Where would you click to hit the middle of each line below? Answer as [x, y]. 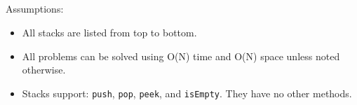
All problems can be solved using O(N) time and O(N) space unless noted [181, 56]
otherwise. [44, 70]
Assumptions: [35, 9]
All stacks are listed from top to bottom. [109, 32]
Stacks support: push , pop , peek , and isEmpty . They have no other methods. [187, 93]
